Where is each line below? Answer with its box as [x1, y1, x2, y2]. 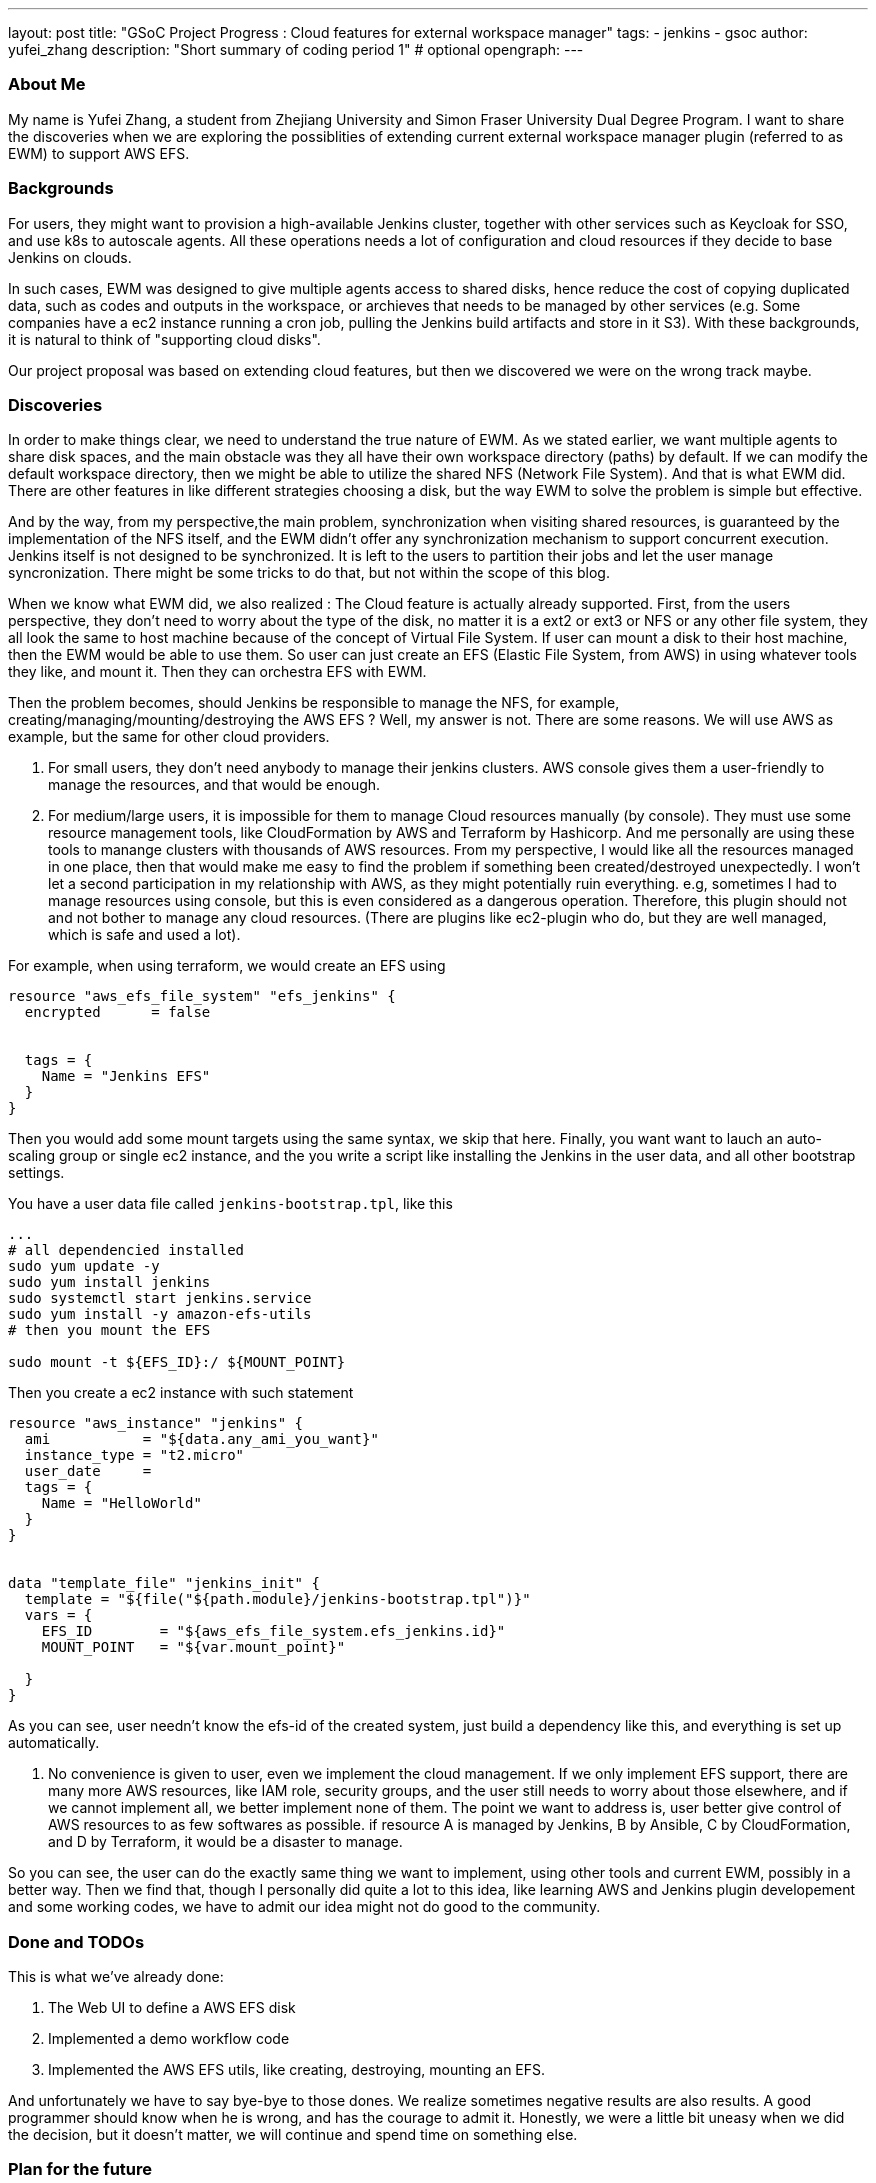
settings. [8, 1164, 65, 1182]
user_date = [24, 1463, 152, 1480]
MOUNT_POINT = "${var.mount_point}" [41, 1639, 346, 1656]
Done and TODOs [8, 1931, 145, 1952]
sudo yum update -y [8, 1258, 160, 1275]
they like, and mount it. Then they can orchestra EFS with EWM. [8, 663, 427, 681]
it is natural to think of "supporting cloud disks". [8, 330, 321, 348]
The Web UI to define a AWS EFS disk [48, 1999, 296, 2016]
